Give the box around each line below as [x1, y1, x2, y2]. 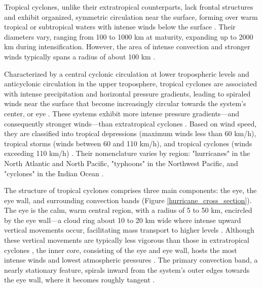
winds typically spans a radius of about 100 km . [4, 51, 156, 61]
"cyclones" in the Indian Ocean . [4, 168, 104, 178]
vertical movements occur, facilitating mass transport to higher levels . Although [4, 225, 254, 235]
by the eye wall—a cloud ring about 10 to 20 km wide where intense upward [4, 214, 241, 225]
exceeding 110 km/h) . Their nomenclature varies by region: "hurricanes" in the [4, 148, 250, 158]
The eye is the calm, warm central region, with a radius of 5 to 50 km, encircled [4, 205, 252, 215]
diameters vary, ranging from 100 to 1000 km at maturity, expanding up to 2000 [4, 31, 253, 42]
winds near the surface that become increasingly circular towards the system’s [4, 98, 246, 109]
